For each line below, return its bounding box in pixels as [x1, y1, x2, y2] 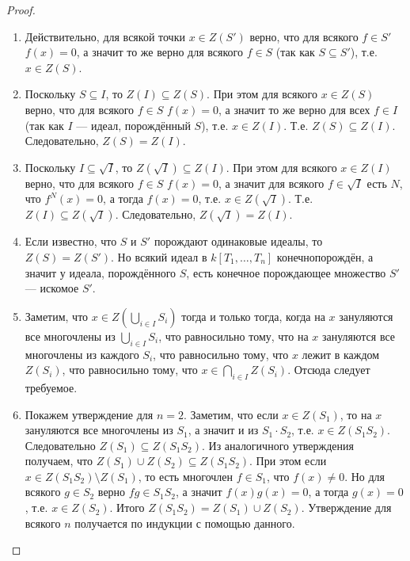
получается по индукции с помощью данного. [74, 514, 295, 531]
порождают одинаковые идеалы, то [154, 233, 323, 250]
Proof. [6, 2, 36, 17]
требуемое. [25, 379, 78, 395]
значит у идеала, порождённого [25, 264, 177, 280]
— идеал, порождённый [76, 116, 191, 133]
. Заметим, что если [183, 406, 279, 422]
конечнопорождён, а [276, 248, 374, 265]
